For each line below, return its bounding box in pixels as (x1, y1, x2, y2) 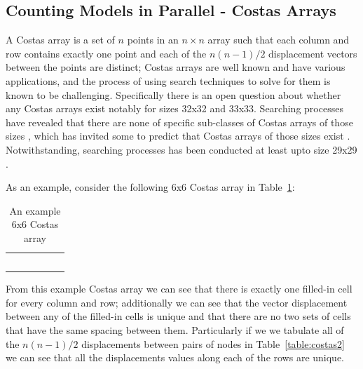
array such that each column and (207, 32, 350, 47)
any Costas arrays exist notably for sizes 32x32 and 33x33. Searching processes (6, 101, 343, 116)
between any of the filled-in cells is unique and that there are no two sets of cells (6, 309, 351, 323)
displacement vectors (268, 46, 357, 60)
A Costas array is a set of (6, 32, 115, 47)
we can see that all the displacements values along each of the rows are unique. (6, 350, 344, 365)
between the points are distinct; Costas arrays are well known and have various (6, 60, 345, 74)
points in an (127, 32, 179, 47)
